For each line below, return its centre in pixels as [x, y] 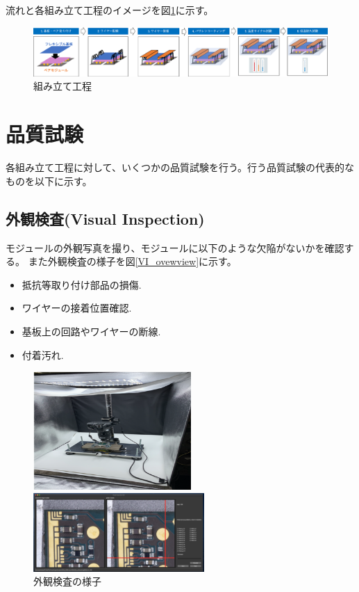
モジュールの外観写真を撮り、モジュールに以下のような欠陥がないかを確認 [175, 247]
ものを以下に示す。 [49, 181]
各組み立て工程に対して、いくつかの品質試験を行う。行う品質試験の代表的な [180, 167]
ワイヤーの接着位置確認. [77, 308]
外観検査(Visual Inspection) [105, 218]
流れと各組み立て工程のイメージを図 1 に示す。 [110, 10]
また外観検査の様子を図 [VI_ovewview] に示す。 [132, 261]
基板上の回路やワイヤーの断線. [91, 331]
